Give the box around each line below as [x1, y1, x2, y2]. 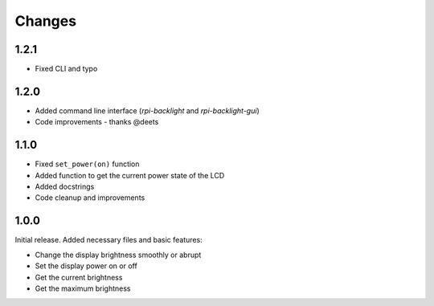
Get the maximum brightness [35, 284, 132, 293]
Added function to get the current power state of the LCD [35, 170, 225, 180]
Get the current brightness [35, 272, 123, 282]
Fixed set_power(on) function [35, 159, 140, 169]
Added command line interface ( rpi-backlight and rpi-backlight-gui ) [35, 105, 260, 116]
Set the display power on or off [35, 261, 138, 271]
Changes [14, 12, 76, 30]
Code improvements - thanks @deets [35, 117, 159, 127]
